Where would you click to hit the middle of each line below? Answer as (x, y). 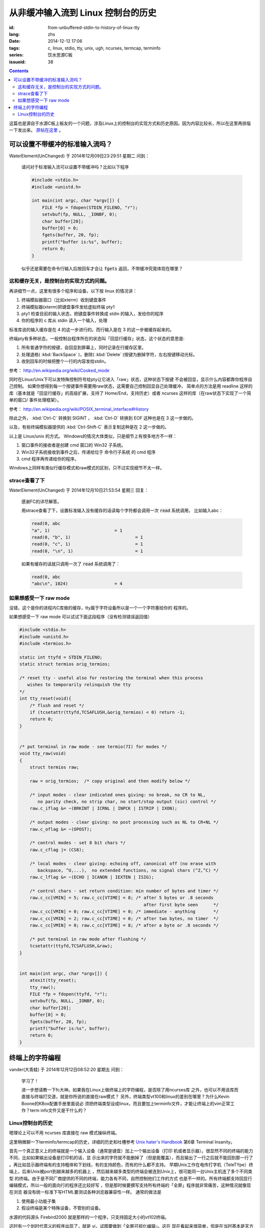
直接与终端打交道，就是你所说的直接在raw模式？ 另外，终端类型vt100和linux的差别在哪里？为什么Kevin (125, 1097)
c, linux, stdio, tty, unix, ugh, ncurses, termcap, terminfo (104, 48)
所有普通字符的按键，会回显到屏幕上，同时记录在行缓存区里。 (84, 348)
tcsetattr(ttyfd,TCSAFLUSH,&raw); (71, 946)
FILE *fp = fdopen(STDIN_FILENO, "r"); (90, 207)
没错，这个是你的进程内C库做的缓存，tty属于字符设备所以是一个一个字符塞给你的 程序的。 (100, 608)
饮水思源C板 (60, 55)
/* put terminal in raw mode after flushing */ (88, 939)
